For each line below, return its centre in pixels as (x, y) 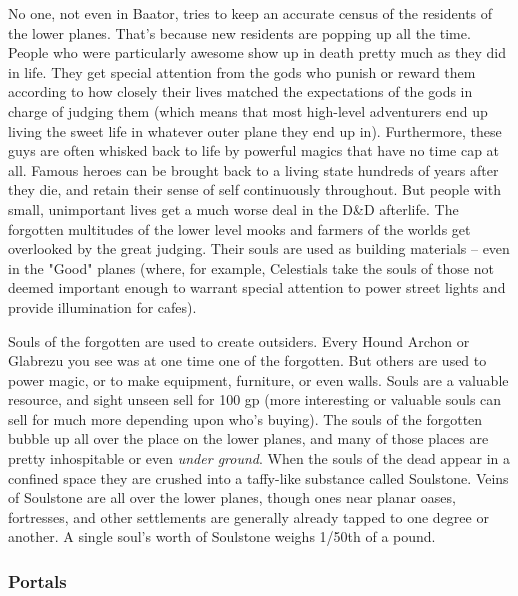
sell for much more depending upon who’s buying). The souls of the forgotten (245, 418)
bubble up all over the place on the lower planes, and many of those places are (248, 438)
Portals (37, 580)
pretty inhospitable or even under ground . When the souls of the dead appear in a (259, 458)
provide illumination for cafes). (102, 306)
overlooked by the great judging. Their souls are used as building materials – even (259, 248)
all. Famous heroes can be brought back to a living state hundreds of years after (253, 169)
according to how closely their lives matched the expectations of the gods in (240, 91)
